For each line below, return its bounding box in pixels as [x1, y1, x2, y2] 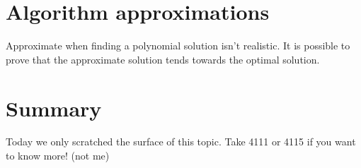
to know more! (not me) [6, 148, 110, 163]
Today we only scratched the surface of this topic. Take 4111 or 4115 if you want [6, 134, 356, 149]
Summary [6, 93, 102, 122]
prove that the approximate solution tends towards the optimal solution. [6, 52, 320, 66]
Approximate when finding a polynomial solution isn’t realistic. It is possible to [6, 38, 350, 53]
